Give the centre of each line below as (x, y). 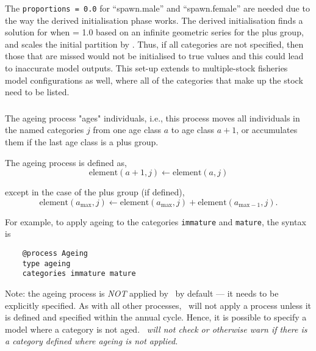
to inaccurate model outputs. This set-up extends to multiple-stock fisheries (146, 68)
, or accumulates (267, 130)
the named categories (45, 130)
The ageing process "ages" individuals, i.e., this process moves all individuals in (153, 118)
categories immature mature (79, 274)
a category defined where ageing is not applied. (92, 341)
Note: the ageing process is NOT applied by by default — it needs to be (142, 293)
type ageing (46, 263)
